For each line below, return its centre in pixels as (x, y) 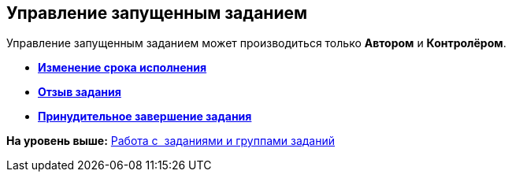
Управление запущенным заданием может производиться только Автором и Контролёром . (256, 43)
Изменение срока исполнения (122, 68)
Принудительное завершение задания (145, 117)
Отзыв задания (80, 92)
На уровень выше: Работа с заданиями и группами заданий (171, 141)
